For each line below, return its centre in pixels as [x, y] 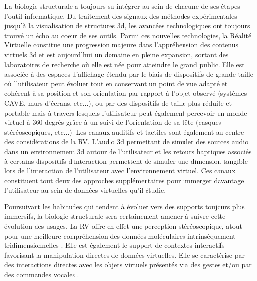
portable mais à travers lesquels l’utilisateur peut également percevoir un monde [126, 112]
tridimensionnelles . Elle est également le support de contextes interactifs [115, 245]
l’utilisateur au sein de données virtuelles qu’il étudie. [85, 190]
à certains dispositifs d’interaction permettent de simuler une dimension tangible [126, 161]
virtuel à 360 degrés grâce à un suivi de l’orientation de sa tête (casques [113, 122]
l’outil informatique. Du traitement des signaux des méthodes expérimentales [121, 16]
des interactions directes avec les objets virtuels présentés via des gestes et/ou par [128, 264]
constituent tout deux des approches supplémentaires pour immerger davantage [124, 180]
